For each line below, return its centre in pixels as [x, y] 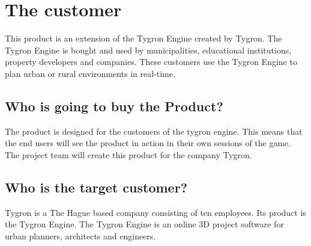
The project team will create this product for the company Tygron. [128, 154]
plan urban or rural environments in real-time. [90, 73]
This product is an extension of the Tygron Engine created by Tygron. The [143, 38]
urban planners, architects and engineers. [80, 235]
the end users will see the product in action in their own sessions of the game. [148, 143]
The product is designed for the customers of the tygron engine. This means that [154, 131]
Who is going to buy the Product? [114, 106]
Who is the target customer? [96, 187]
